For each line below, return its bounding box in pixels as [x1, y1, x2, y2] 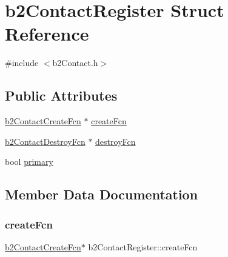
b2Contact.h [52, 56, 98, 69]
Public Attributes [5, 86, 118, 105]
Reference [5, 21, 89, 46]
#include [5, 56, 39, 69]
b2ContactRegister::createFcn [88, 240, 198, 253]
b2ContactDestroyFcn [5, 135, 85, 147]
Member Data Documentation [5, 185, 198, 204]
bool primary [5, 155, 53, 168]
